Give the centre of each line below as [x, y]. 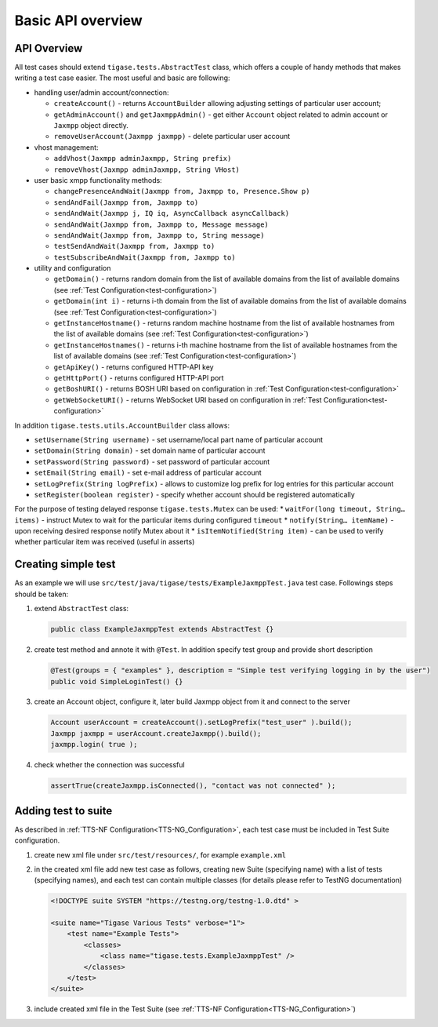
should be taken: [42, 594]
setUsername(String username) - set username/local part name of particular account [179, 439]
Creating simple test [65, 564]
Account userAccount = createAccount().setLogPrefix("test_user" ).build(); [201, 723]
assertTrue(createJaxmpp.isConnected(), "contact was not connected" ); [193, 786]
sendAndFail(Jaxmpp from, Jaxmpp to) [126, 202]
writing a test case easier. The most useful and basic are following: [122, 78]
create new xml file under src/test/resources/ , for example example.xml [160, 854]
